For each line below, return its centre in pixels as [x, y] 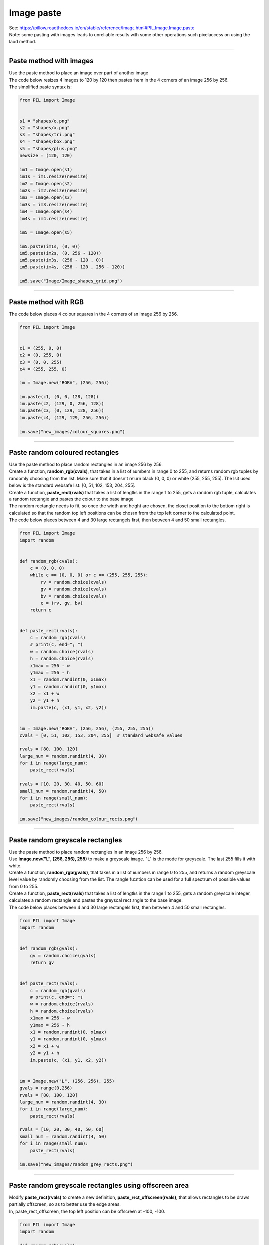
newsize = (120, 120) [46, 156]
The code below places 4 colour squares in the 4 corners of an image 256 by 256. [94, 314]
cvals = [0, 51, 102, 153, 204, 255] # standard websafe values [101, 735]
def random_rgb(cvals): [49, 561]
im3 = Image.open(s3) [46, 197]
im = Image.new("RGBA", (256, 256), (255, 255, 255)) [87, 729]
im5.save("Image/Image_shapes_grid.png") [71, 281]
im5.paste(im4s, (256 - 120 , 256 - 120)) [72, 267]
